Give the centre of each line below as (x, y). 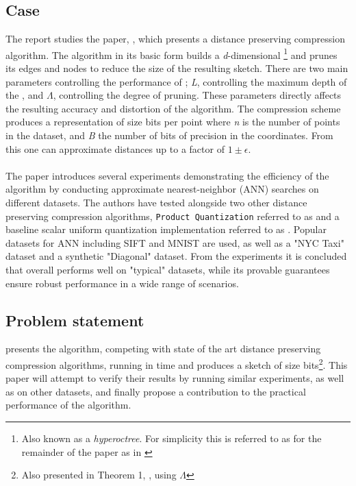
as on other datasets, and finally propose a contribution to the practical (156, 391)
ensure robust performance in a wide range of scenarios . (122, 283)
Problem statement (75, 320)
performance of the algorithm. (68, 405)
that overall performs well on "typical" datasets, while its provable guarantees (168, 270)
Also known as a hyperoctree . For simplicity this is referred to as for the (171, 438)
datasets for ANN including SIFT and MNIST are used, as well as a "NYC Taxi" (175, 242)
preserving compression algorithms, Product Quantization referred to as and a (173, 216)
